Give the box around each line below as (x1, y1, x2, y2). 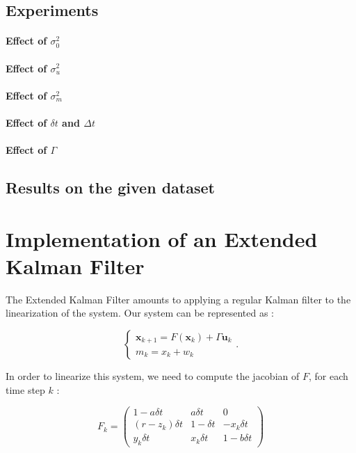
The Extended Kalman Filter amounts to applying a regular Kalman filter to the (6, 292, 351, 306)
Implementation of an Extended (6, 224, 318, 253)
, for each (308, 369, 348, 383)
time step (6, 382, 45, 397)
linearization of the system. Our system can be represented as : (6, 305, 274, 320)
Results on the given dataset (6, 177, 215, 198)
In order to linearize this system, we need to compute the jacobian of (6, 369, 300, 383)
